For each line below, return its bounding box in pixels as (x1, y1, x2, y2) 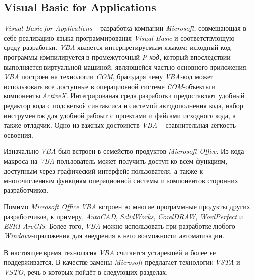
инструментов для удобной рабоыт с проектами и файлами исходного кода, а (4, 110, 236, 120)
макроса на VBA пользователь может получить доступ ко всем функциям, (4, 155, 228, 166)
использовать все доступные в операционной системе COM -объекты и (4, 81, 216, 91)
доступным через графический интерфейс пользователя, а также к (4, 165, 203, 176)
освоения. (4, 129, 33, 140)
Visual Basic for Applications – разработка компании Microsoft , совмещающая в (4, 23, 246, 33)
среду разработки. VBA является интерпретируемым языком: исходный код (4, 42, 231, 52)
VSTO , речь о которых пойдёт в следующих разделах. (4, 266, 168, 277)
